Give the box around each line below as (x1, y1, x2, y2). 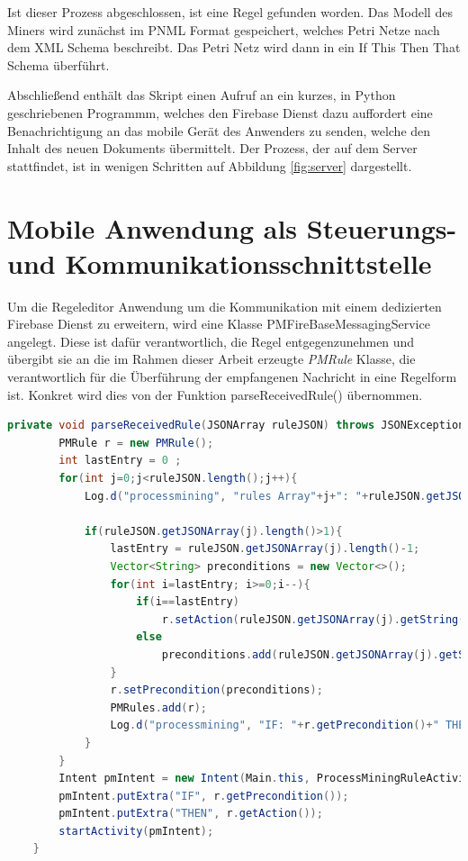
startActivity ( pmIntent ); (58, 824, 214, 838)
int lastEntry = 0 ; (58, 454, 182, 467)
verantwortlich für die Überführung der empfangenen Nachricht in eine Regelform (7, 367, 457, 386)
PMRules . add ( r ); (110, 701, 207, 714)
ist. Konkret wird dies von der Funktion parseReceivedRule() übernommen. (7, 385, 423, 403)
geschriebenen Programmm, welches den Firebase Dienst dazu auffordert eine (7, 103, 433, 122)
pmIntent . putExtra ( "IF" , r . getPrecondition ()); (58, 789, 349, 802)
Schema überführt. (7, 55, 110, 74)
